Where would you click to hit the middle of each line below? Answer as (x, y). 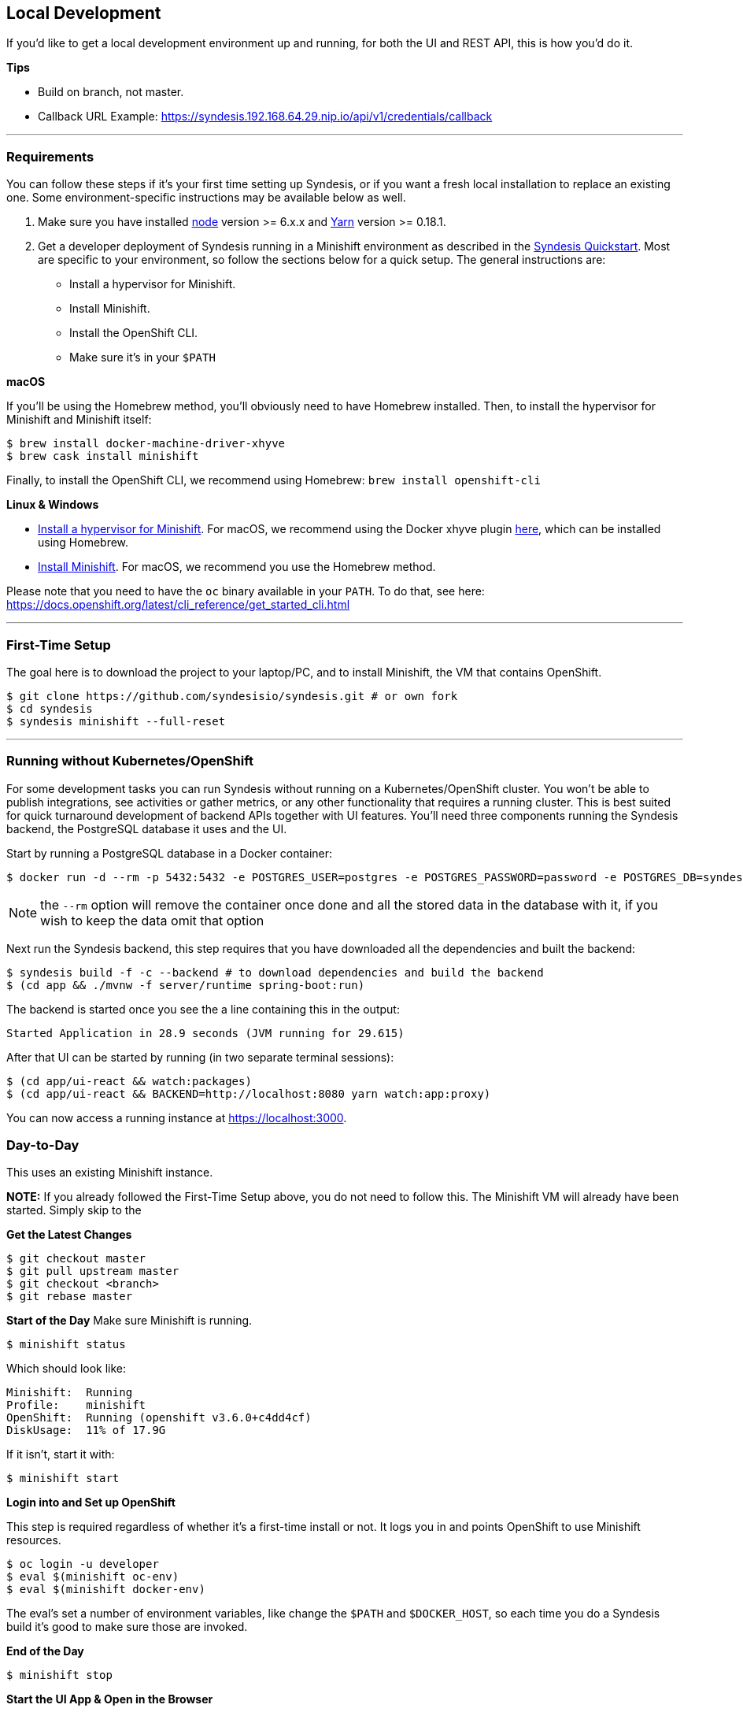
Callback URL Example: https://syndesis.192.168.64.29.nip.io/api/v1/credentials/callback (265, 117)
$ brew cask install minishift (103, 456)
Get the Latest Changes (69, 1235)
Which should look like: (67, 1369)
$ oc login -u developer (83, 1564)
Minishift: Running (70, 1393)
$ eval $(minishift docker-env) (106, 1590)
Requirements (50, 156)
